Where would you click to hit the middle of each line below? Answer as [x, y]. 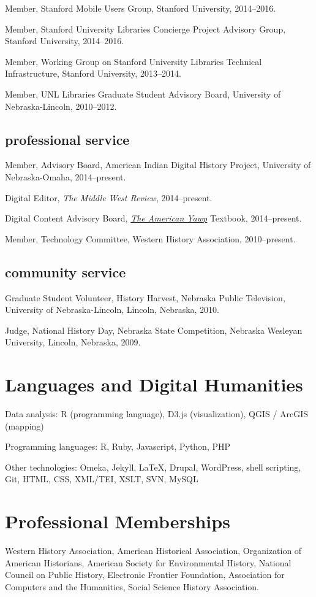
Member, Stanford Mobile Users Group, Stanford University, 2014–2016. [141, 8]
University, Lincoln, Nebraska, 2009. [73, 342]
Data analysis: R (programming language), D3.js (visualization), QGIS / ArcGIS [157, 414]
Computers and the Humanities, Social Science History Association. [132, 586]
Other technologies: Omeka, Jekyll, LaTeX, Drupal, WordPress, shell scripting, [153, 467]
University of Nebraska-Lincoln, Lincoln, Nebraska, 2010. [112, 310]
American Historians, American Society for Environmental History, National [148, 562]
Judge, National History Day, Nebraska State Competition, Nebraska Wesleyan [154, 330]
